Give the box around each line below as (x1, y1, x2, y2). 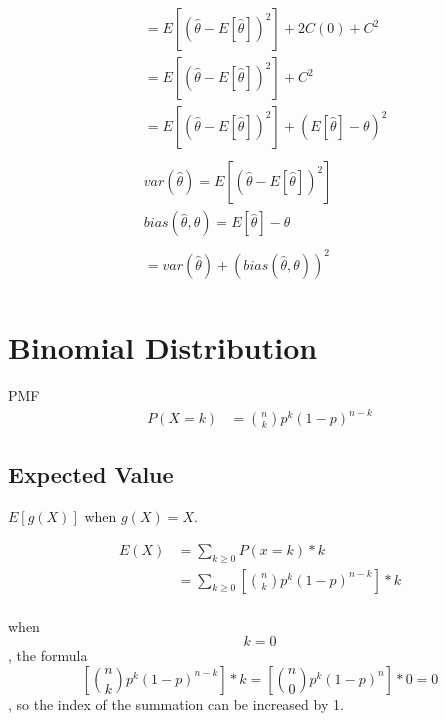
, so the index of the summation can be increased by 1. (8, 693, 344, 714)
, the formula (8, 645, 88, 666)
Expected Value (8, 459, 174, 490)
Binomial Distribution (8, 326, 318, 367)
